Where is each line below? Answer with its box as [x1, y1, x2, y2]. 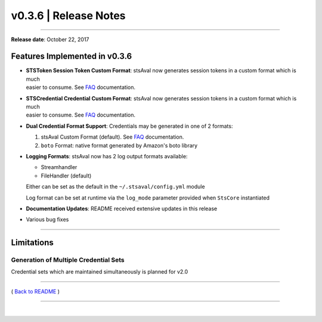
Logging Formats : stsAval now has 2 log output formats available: [26, 152, 188, 160]
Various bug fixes [26, 216, 69, 223]
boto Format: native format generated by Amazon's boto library [41, 142, 198, 149]
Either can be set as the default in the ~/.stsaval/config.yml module [26, 183, 205, 191]
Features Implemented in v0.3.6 [11, 51, 132, 62]
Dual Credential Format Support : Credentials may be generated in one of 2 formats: [26, 122, 233, 130]
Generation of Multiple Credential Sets [11, 256, 125, 264]
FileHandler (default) [41, 172, 92, 179]
